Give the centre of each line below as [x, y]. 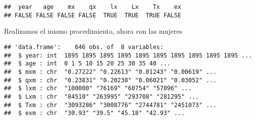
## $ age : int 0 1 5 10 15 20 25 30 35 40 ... [87, 64]
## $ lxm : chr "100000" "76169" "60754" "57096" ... [98, 89]
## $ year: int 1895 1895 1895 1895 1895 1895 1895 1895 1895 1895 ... [128, 55]
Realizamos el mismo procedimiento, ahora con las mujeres [93, 31]
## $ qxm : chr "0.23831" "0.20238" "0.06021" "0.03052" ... [110, 80]
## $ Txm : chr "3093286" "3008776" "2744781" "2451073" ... [110, 105]
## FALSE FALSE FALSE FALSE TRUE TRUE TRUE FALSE [93, 15]
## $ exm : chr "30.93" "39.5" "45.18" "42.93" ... [95, 113]
